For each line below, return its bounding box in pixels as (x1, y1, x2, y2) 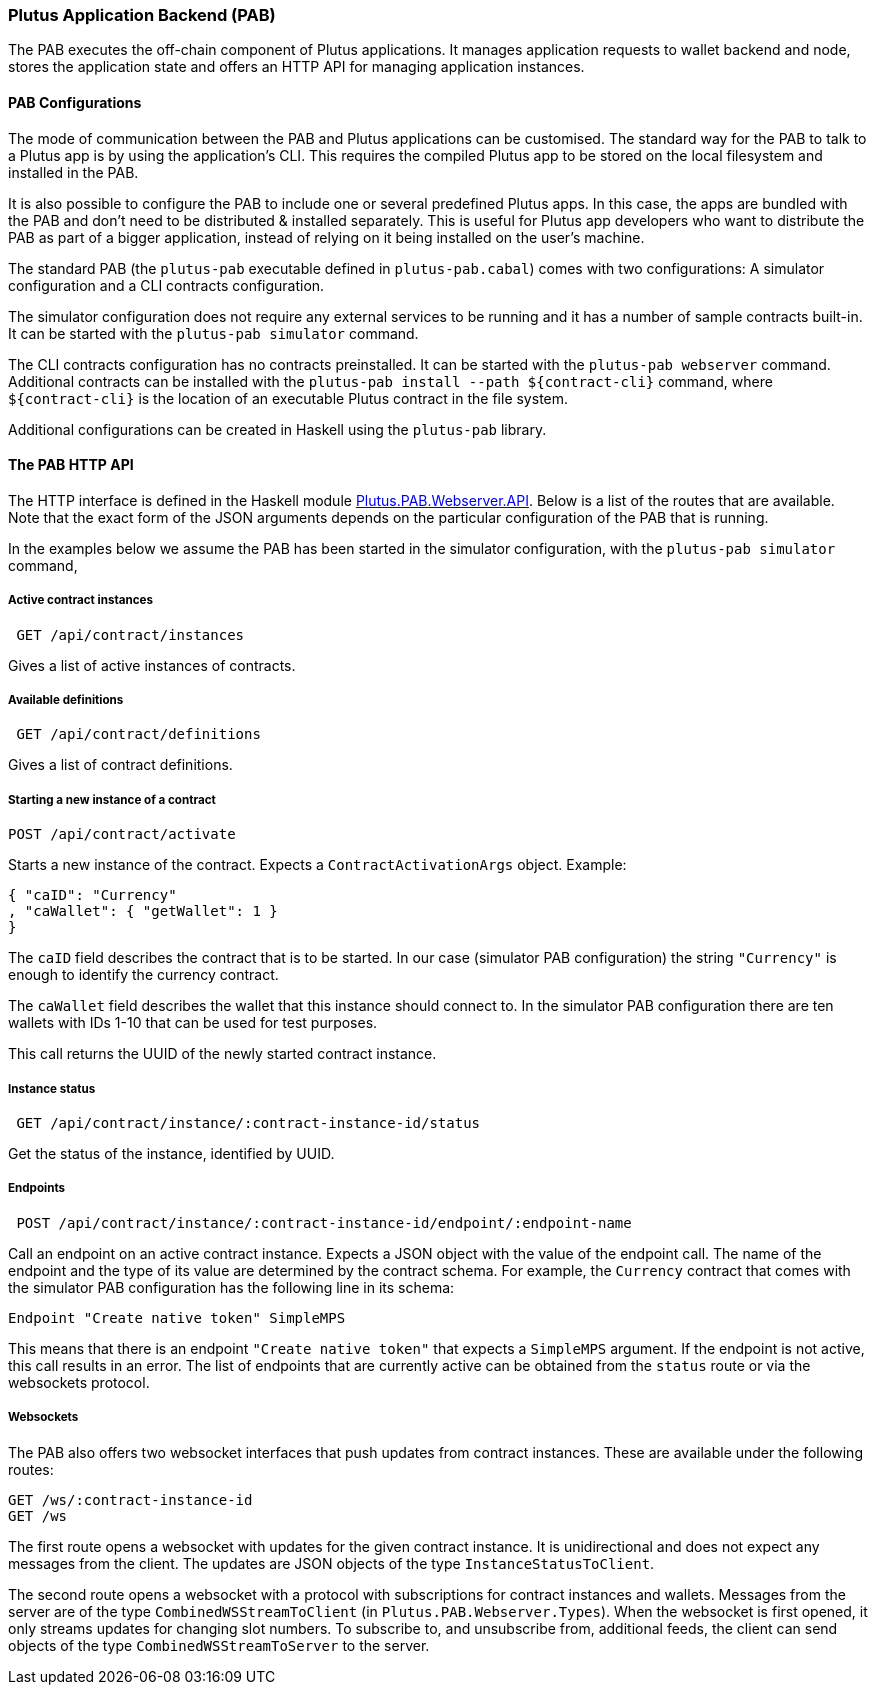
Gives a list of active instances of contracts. (8, 656, 296, 674)
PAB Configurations (8, 93, 142, 111)
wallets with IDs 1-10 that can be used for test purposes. (8, 1014, 378, 1032)
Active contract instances (8, 593, 154, 608)
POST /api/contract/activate (8, 826, 236, 843)
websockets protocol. (8, 1373, 150, 1391)
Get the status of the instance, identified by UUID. (8, 1144, 335, 1162)
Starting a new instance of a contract (8, 792, 216, 807)
